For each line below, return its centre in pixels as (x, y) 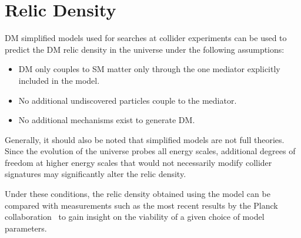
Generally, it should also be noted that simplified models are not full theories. (145, 139)
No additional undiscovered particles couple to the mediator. (128, 100)
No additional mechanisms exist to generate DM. (107, 120)
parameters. (26, 228)
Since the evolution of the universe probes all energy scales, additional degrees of (150, 151)
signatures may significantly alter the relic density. (96, 174)
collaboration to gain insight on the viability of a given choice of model (135, 217)
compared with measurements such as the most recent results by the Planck (141, 205)
